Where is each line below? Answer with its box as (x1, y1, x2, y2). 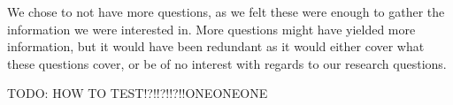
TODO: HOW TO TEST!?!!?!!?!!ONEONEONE (7, 84, 268, 102)
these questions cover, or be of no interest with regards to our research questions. (7, 54, 447, 72)
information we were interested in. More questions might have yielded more (7, 19, 416, 38)
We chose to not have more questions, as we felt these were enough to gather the (7, 3, 445, 20)
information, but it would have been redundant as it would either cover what (7, 37, 425, 56)
